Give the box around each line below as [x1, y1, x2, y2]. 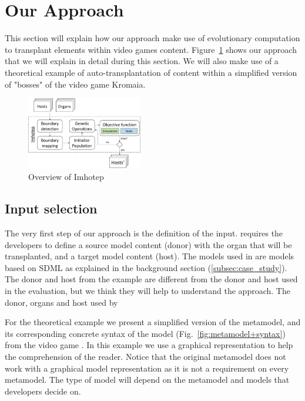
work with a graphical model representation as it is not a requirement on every [5, 362, 289, 374]
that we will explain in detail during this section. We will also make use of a [5, 55, 279, 67]
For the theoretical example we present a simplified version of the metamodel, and [5, 316, 301, 328]
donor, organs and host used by [5, 296, 118, 308]
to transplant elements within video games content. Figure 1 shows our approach [5, 43, 297, 55]
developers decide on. [5, 385, 81, 397]
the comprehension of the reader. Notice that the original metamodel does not [5, 350, 286, 362]
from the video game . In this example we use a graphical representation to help [5, 339, 293, 351]
